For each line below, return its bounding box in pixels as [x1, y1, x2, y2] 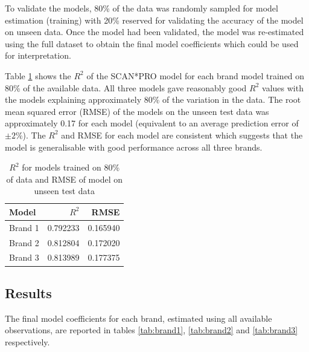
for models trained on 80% [22, 161, 120, 174]
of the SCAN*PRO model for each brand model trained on [86, 69, 305, 82]
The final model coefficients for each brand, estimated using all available [5, 311, 272, 324]
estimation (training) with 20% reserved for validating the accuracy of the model [5, 13, 304, 26]
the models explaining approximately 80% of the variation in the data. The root [5, 93, 301, 106]
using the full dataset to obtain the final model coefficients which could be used [5, 37, 299, 50]
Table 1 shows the [5, 69, 71, 82]
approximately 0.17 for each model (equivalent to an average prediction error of [5, 117, 299, 129]
